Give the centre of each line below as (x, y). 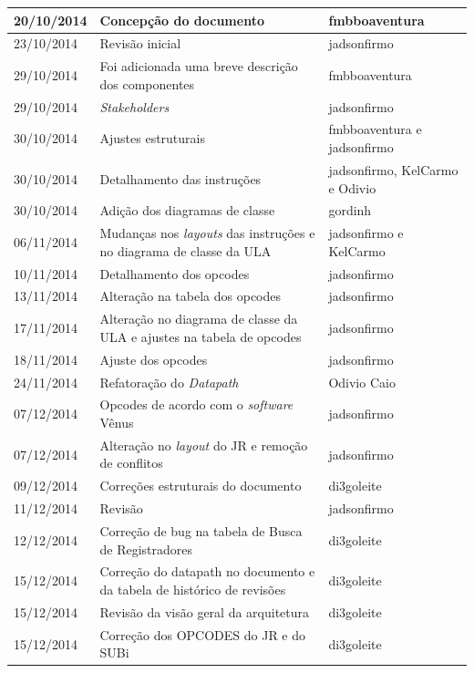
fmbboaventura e (375, 129)
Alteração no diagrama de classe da (199, 319)
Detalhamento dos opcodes (175, 273)
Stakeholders (134, 106)
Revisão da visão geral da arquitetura (205, 611)
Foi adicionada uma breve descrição (199, 66)
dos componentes (147, 83)
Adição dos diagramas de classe (187, 210)
